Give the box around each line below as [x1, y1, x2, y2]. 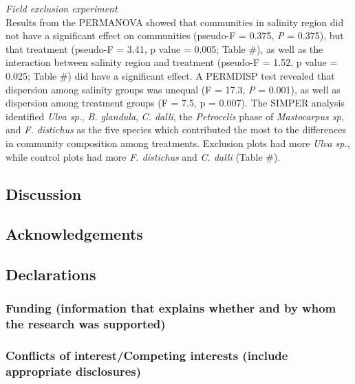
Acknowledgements [6, 223, 143, 245]
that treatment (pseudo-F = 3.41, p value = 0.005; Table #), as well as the [6, 41, 323, 56]
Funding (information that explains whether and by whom [6, 300, 336, 317]
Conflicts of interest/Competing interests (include [6, 347, 288, 364]
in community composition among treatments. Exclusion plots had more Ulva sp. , [6, 135, 350, 150]
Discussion [6, 183, 82, 204]
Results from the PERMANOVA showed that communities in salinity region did [6, 14, 344, 29]
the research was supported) [6, 315, 166, 332]
